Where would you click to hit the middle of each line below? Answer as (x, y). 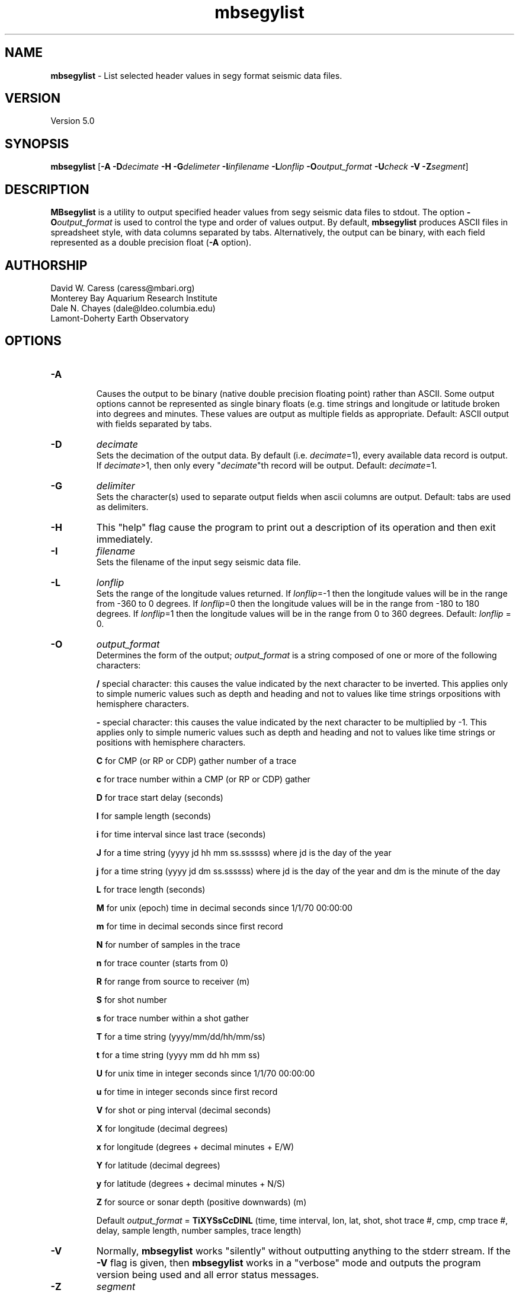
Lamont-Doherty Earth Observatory (120, 318)
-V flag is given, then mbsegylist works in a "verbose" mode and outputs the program (289, 1262)
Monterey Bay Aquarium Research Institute (134, 298)
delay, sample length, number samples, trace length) (199, 1230)
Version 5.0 (73, 121)
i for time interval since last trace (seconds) (181, 834)
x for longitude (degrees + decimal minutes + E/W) (195, 1146)
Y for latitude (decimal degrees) (158, 1165)
